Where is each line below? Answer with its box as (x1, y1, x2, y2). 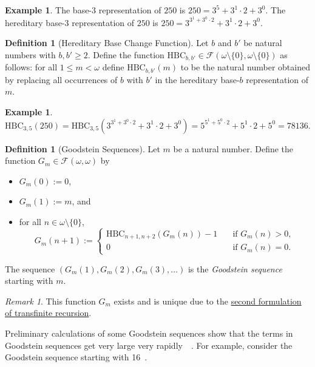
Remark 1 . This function (5, 294, 96, 307)
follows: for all (5, 61, 58, 73)
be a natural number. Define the (173, 142, 294, 155)
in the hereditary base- (155, 73, 240, 86)
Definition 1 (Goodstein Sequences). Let (5, 142, 160, 155)
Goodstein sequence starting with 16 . (5, 351, 147, 363)
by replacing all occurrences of (5, 73, 118, 86)
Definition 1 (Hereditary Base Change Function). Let (5, 36, 209, 49)
